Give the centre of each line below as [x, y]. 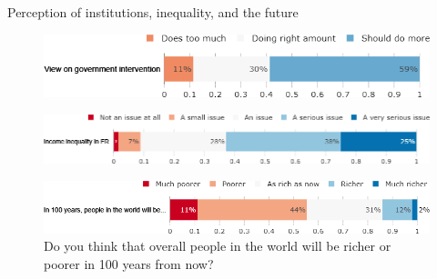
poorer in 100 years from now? [129, 263]
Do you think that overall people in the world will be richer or [218, 246]
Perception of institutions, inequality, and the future [153, 12]
